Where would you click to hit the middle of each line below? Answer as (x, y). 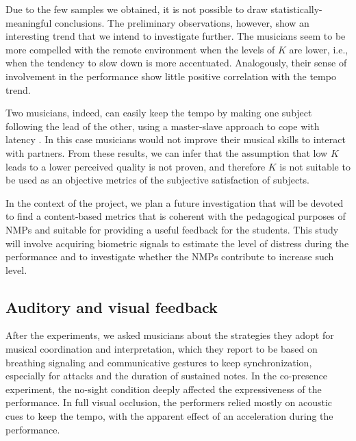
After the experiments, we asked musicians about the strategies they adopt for (170, 335)
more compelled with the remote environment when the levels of (140, 49)
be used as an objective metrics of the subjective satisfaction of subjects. (157, 180)
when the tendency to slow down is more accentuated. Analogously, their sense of (176, 63)
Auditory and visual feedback (112, 306)
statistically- (296, 9)
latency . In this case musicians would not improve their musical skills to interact (176, 139)
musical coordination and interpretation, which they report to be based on (162, 349)
